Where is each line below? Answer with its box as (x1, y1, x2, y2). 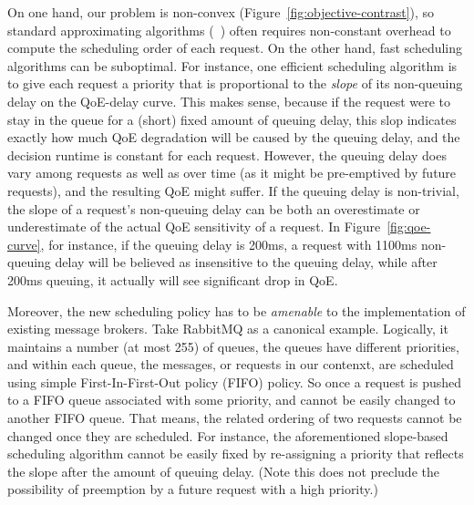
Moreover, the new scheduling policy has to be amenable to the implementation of (7, 301, 466, 320)
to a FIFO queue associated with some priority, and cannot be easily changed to (7, 390, 456, 409)
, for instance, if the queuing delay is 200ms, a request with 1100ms (40, 234, 417, 253)
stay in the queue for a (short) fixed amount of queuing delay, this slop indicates (7, 109, 457, 129)
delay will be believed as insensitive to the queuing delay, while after (55, 252, 438, 272)
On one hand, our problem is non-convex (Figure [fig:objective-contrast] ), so (7, 3, 435, 21)
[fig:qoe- (386, 217, 431, 236)
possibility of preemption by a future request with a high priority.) (7, 479, 378, 499)
